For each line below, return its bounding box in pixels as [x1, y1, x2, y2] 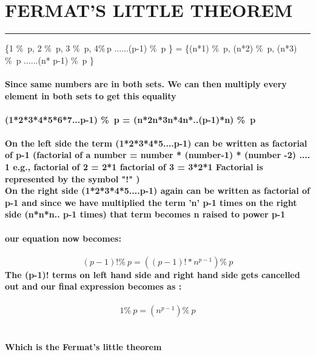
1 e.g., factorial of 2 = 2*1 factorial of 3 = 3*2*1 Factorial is [5, 161, 263, 173]
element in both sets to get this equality [5, 89, 176, 102]
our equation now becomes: [5, 231, 121, 244]
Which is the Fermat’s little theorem [5, 340, 162, 353]
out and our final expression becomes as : [5, 280, 182, 293]
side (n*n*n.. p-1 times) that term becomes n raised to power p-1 [5, 208, 286, 221]
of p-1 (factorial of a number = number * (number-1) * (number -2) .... [5, 148, 311, 161]
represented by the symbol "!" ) [5, 172, 140, 185]
